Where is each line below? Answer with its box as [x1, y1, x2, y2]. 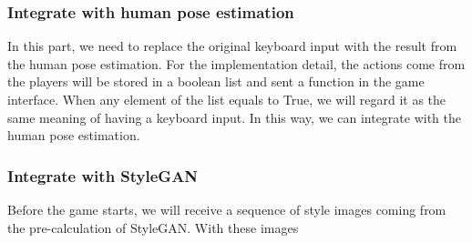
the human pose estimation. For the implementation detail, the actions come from [7, 54, 466, 73]
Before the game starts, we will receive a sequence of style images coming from [7, 200, 446, 218]
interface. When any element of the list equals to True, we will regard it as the [7, 90, 446, 108]
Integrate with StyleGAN [7, 164, 199, 187]
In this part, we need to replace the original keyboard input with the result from [7, 36, 457, 56]
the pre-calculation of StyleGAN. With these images [7, 218, 299, 237]
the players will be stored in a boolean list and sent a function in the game [7, 72, 425, 91]
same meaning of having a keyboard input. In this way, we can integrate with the [7, 107, 462, 127]
